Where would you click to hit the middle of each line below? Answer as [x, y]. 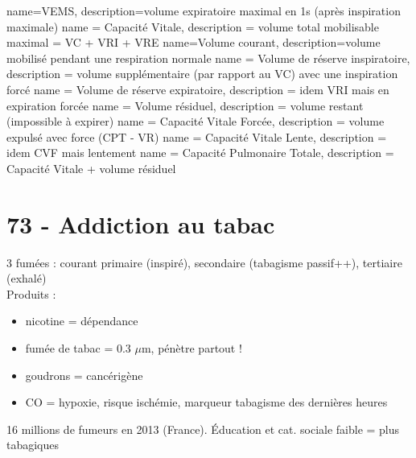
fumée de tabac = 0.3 [78, 348]
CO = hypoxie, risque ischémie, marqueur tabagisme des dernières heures [206, 402]
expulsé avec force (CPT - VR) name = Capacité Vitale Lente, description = [197, 136]
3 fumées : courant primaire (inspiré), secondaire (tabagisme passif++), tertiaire [204, 262]
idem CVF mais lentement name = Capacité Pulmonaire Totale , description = [200, 153]
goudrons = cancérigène [84, 375]
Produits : [31, 293]
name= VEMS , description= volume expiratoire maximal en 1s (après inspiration [204, 10]
